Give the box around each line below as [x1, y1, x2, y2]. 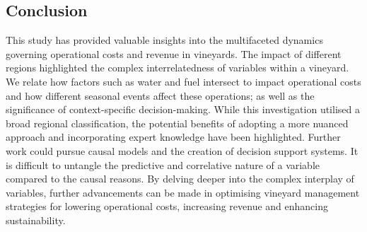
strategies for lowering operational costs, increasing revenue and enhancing [6, 199, 329, 214]
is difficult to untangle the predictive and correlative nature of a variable [6, 157, 320, 172]
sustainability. [6, 212, 66, 227]
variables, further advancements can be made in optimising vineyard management [6, 185, 360, 199]
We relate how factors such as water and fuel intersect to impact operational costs [6, 74, 361, 88]
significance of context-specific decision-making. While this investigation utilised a [6, 102, 360, 117]
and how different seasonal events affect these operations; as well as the [6, 88, 315, 103]
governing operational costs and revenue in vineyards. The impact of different [6, 46, 342, 61]
